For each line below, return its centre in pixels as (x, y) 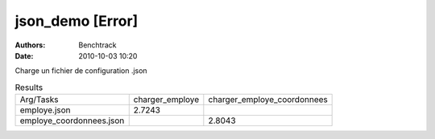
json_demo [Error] (77, 21)
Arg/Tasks (39, 100)
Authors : (30, 45)
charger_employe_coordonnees (268, 100)
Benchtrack (97, 45)
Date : (24, 55)
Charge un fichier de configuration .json (81, 71)
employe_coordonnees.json (72, 121)
